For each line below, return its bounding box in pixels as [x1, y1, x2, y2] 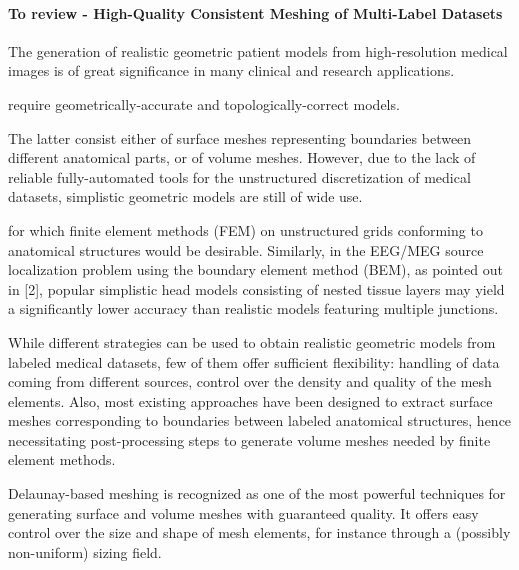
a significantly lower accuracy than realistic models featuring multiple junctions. [8, 298, 499, 319]
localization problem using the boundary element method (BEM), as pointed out [8, 259, 503, 280]
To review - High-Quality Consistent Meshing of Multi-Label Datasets [8, 2, 503, 23]
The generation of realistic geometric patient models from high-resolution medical [8, 40, 508, 61]
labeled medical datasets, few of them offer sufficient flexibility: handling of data [8, 351, 500, 372]
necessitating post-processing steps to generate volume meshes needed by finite [8, 429, 491, 450]
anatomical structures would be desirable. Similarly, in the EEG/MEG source [8, 239, 484, 260]
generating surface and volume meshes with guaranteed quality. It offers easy [8, 502, 479, 523]
